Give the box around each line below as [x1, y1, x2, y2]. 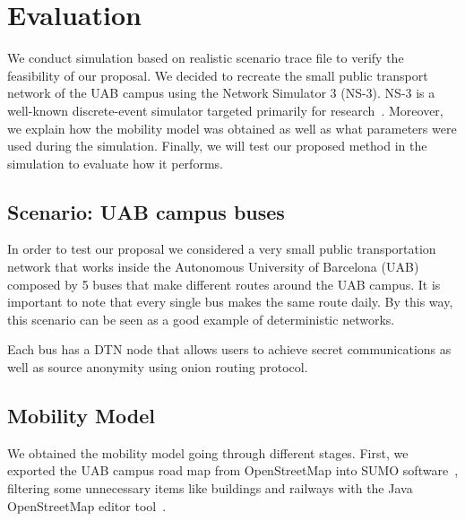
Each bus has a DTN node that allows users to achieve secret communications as [7, 340, 452, 359]
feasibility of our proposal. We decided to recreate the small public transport [7, 65, 428, 84]
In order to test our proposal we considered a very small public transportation [7, 239, 436, 258]
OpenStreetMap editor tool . [7, 496, 167, 515]
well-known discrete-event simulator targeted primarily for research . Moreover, [7, 100, 443, 119]
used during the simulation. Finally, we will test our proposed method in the [7, 136, 427, 155]
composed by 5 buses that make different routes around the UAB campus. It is [7, 274, 441, 293]
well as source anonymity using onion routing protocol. [7, 358, 308, 377]
